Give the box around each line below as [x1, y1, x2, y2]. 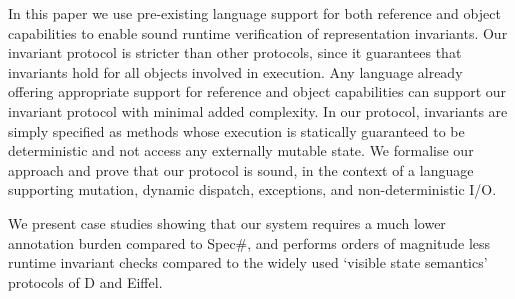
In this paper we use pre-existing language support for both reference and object [8, 3, 501, 23]
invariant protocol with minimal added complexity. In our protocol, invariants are [8, 100, 508, 121]
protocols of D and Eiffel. [8, 271, 163, 292]
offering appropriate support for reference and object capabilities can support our [8, 81, 507, 102]
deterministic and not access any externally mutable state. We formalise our [8, 140, 474, 161]
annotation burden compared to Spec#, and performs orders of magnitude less [8, 232, 491, 253]
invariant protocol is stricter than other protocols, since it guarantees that [8, 42, 462, 63]
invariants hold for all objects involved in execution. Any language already [8, 61, 463, 82]
